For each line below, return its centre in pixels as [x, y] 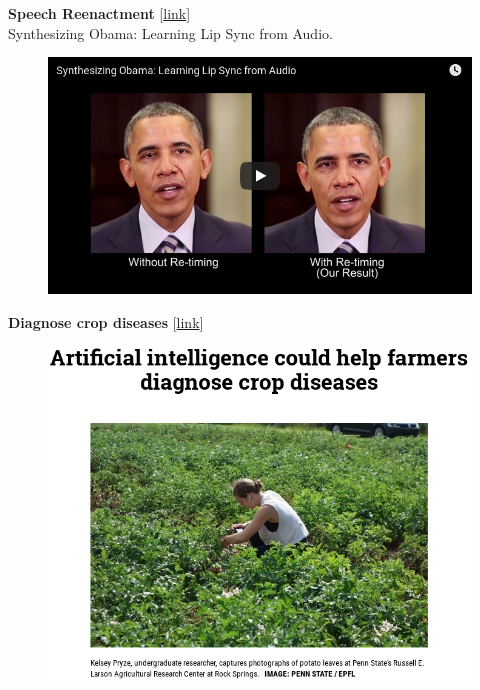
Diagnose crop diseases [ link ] [106, 321]
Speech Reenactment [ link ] [99, 13]
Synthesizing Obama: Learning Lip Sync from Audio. [170, 32]
